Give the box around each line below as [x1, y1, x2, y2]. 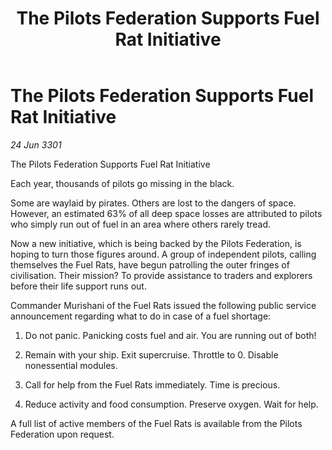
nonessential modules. [24, 359, 118, 371]
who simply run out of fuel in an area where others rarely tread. [10, 218, 272, 230]
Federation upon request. [10, 428, 115, 440]
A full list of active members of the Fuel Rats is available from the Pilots [10, 417, 303, 429]
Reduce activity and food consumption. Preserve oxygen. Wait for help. [24, 398, 319, 410]
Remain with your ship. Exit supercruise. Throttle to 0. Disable [24, 348, 279, 361]
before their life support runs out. [10, 280, 147, 292]
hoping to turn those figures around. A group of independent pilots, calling [10, 248, 317, 260]
